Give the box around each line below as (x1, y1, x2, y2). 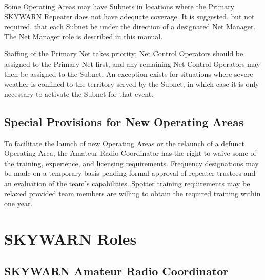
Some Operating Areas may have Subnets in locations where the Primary (4, 1, 235, 11)
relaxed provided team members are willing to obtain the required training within (4, 188, 261, 198)
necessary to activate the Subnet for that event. (4, 88, 154, 99)
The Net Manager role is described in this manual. (4, 31, 163, 42)
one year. (4, 198, 33, 209)
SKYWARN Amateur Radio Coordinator (4, 263, 229, 279)
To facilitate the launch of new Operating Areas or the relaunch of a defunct (4, 137, 244, 148)
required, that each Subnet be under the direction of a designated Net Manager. (4, 21, 256, 32)
